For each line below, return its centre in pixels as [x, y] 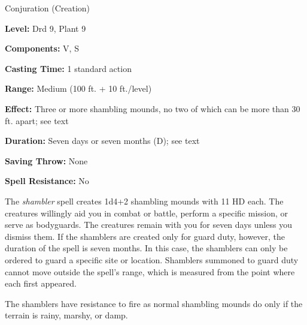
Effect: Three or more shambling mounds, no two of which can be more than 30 [153, 108]
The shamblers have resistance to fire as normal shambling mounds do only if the [154, 303]
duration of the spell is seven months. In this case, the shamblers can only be [146, 248]
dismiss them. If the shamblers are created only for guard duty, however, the [145, 236]
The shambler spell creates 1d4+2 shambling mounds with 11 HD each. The [144, 201]
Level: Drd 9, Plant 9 [45, 28]
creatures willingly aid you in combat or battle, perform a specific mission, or [147, 213]
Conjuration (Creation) [48, 8]
